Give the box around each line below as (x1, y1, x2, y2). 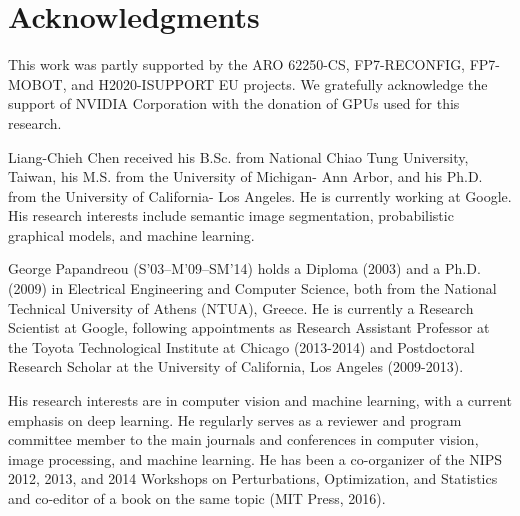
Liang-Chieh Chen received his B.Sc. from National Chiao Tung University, (8, 146, 469, 167)
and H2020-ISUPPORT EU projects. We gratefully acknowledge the (71, 73, 488, 94)
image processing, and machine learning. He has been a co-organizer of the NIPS (8, 448, 503, 469)
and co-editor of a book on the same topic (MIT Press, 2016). (8, 488, 386, 508)
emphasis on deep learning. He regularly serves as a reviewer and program (8, 409, 462, 430)
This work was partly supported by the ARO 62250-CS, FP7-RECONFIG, (8, 54, 466, 75)
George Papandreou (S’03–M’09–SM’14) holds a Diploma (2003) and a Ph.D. (8, 258, 481, 279)
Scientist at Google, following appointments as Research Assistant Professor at (8, 317, 490, 338)
